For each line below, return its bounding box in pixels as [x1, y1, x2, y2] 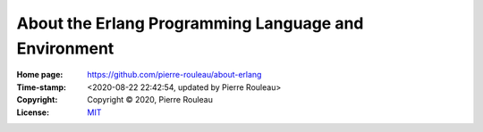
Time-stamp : [16, 81, 67, 93]
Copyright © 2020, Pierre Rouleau [87, 95, 214, 105]
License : [16, 107, 49, 118]
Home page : [16, 70, 64, 80]
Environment [16, 38, 114, 58]
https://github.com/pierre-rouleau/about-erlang [87, 70, 262, 80]
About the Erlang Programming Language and [16, 13, 364, 33]
